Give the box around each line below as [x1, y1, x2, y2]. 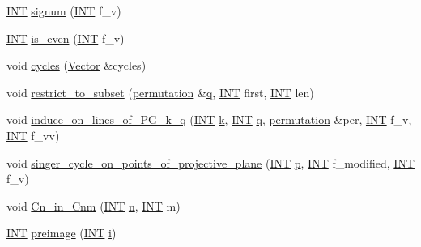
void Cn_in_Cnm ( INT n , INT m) [6, 197, 181, 214]
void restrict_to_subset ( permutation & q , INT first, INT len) [6, 83, 314, 100]
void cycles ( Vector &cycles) [6, 57, 147, 74]
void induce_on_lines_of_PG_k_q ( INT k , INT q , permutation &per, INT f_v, [6, 111, 412, 128]
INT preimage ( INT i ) [6, 224, 117, 241]
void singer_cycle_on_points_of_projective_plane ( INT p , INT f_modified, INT [6, 154, 415, 171]
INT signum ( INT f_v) [6, 2, 121, 19]
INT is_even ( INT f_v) [6, 29, 125, 46]
